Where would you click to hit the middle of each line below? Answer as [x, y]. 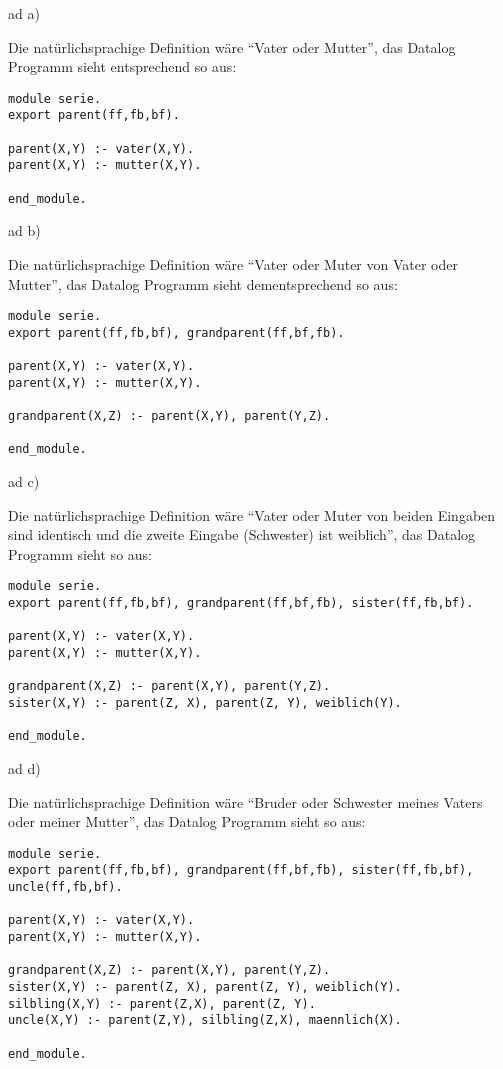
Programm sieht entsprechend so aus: [122, 66]
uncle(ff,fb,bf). [65, 887]
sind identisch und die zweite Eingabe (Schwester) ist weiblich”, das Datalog [242, 534]
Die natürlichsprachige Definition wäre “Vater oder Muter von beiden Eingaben [252, 514]
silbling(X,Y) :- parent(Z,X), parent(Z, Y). [162, 1003]
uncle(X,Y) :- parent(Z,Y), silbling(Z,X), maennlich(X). [205, 1020]
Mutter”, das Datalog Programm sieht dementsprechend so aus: [203, 283]
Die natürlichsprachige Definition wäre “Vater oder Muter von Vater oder [233, 263]
